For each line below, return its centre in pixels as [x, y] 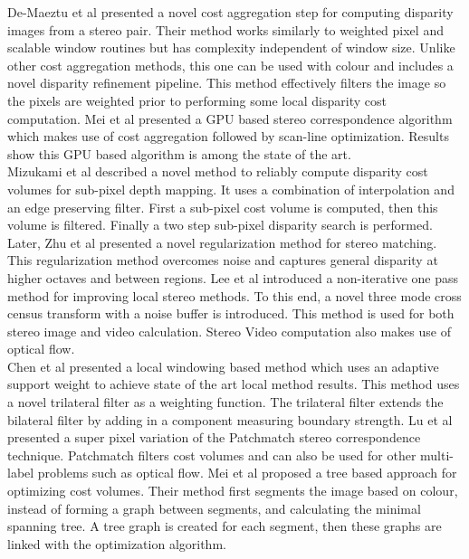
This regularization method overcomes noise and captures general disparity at [223, 260]
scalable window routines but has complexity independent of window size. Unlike [231, 47]
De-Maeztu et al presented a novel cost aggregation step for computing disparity [230, 12]
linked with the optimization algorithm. [117, 543]
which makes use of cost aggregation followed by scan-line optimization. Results [228, 136]
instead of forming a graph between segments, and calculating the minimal [214, 508]
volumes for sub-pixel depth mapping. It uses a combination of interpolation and [231, 189]
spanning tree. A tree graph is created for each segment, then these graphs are [225, 526]
